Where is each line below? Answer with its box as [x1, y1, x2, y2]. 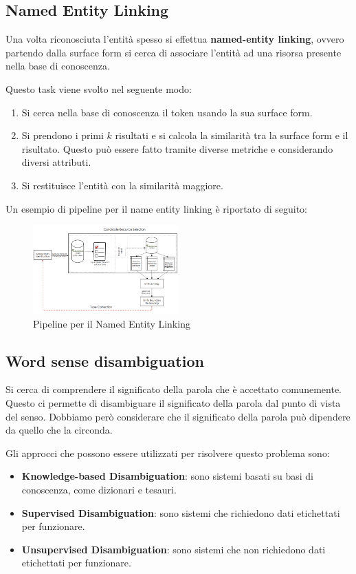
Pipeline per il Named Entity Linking [33, 316, 190, 330]
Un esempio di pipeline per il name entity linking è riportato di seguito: [5, 201, 307, 215]
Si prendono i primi [21, 128, 104, 142]
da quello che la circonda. [5, 423, 113, 437]
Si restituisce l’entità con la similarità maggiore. [21, 178, 223, 192]
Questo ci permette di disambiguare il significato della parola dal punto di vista [5, 395, 341, 410]
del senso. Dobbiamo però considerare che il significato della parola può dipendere [5, 409, 351, 423]
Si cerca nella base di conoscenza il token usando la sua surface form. [21, 105, 313, 119]
